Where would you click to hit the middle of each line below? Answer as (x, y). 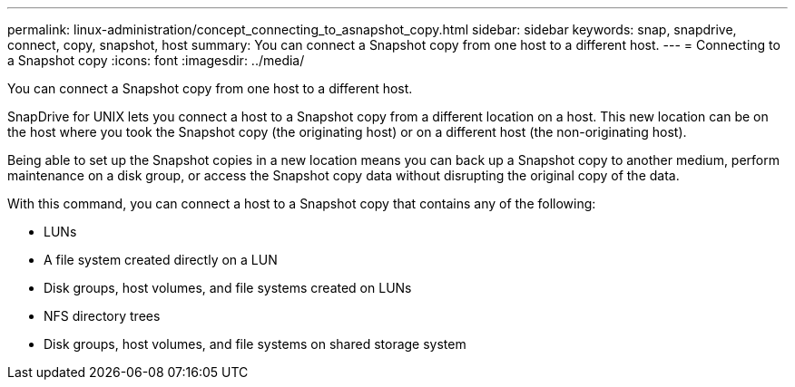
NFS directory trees (102, 316)
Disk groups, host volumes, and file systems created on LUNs (228, 288)
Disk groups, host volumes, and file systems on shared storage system (255, 344)
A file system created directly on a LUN (161, 260)
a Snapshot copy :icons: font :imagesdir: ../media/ (156, 60)
